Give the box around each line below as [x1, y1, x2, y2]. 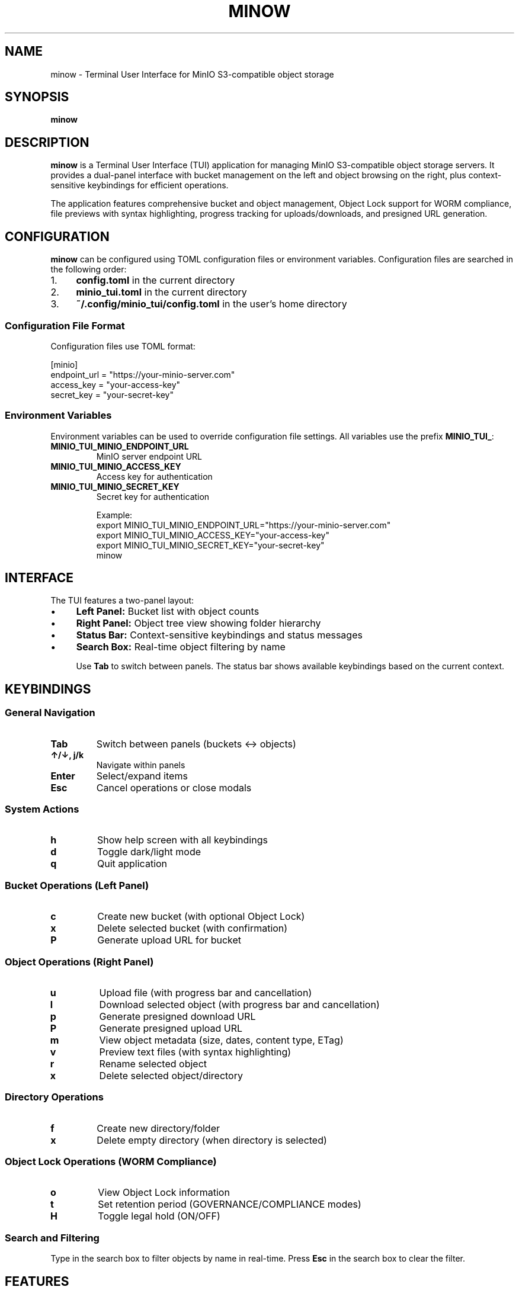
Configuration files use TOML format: [50, 341, 196, 351]
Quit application [97, 858, 168, 870]
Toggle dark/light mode [97, 846, 201, 858]
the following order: [50, 264, 127, 275]
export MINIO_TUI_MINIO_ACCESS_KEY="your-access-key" [96, 530, 329, 540]
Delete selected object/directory [99, 1069, 243, 1082]
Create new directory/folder [97, 1122, 220, 1134]
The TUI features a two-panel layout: [50, 595, 194, 606]
